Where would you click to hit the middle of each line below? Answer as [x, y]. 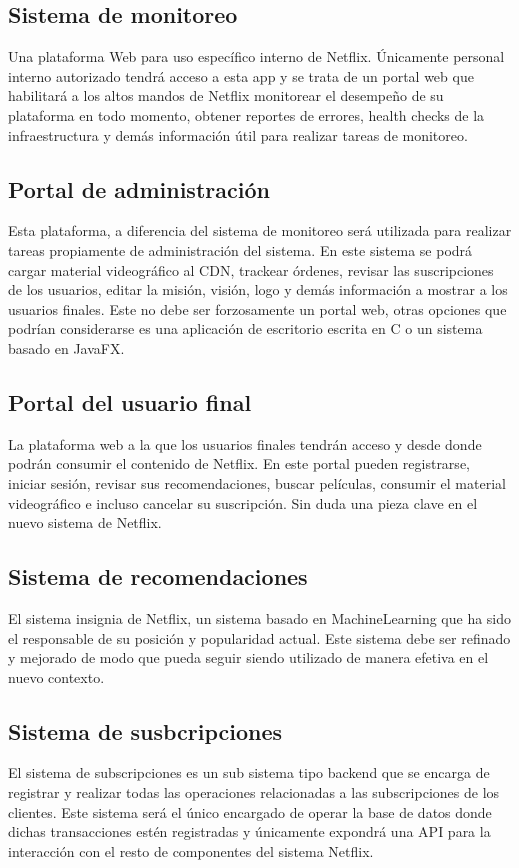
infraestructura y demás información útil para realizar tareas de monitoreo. [238, 134]
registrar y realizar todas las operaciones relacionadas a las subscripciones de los [254, 792]
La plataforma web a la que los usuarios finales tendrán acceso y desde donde [245, 443]
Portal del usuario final [130, 401]
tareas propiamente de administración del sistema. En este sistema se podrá [240, 249]
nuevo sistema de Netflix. [85, 522]
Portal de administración [139, 188]
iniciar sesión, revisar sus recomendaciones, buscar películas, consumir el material [257, 482]
